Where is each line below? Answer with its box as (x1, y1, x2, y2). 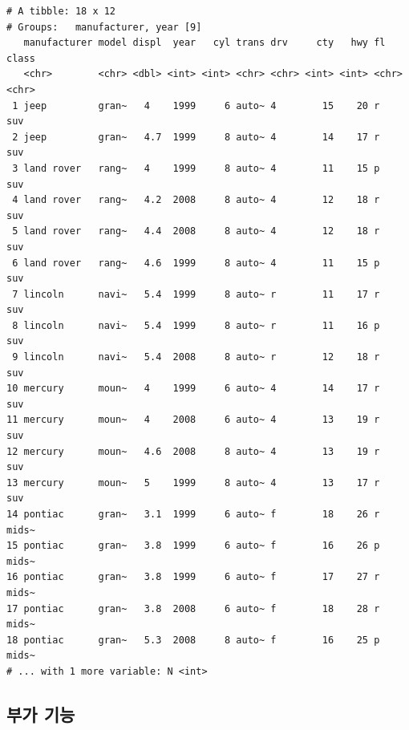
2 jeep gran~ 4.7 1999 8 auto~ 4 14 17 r (12, 131, 380, 143)
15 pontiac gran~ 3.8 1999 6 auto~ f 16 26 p (6, 540, 380, 552)
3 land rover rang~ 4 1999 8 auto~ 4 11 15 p (12, 162, 380, 174)
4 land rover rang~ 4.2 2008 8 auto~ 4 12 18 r (12, 194, 380, 206)
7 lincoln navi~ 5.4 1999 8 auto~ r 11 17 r (12, 288, 380, 300)
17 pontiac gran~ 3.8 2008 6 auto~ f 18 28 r (6, 602, 380, 614)
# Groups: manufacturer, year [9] (6, 21, 202, 33)
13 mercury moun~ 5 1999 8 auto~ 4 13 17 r (6, 477, 380, 489)
